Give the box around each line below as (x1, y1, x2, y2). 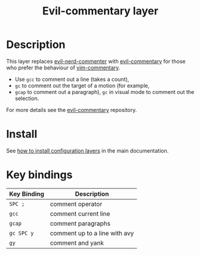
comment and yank (50, 238, 104, 247)
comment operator (50, 199, 103, 208)
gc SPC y (9, 229, 34, 236)
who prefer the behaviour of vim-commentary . (6, 64, 121, 71)
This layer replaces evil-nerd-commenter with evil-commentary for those (6, 57, 186, 65)
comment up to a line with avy (50, 229, 134, 237)
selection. (14, 95, 39, 102)
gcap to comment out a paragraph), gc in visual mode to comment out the (14, 88, 195, 95)
